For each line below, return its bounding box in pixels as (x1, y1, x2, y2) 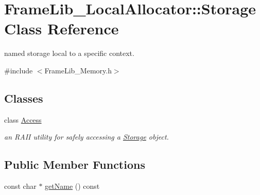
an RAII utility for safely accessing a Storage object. (4, 131, 169, 142)
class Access (4, 114, 42, 125)
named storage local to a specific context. (4, 48, 134, 59)
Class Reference (4, 18, 119, 39)
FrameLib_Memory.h (44, 65, 112, 75)
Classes (4, 90, 43, 106)
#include (4, 65, 33, 75)
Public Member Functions (4, 157, 145, 172)
